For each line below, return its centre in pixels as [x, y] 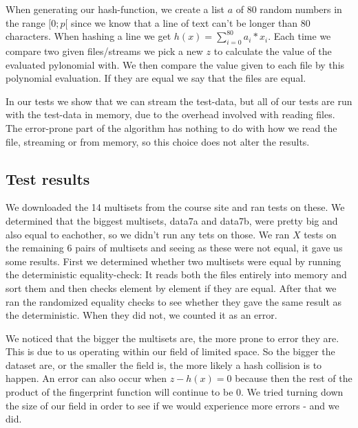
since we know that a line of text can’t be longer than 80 [191, 22]
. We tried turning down [292, 392]
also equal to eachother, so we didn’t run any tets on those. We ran [148, 234]
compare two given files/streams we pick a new [104, 50]
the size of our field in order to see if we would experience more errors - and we [172, 405]
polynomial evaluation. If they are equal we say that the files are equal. [156, 78]
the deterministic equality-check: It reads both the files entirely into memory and [176, 274]
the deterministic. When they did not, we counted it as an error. [141, 315]
